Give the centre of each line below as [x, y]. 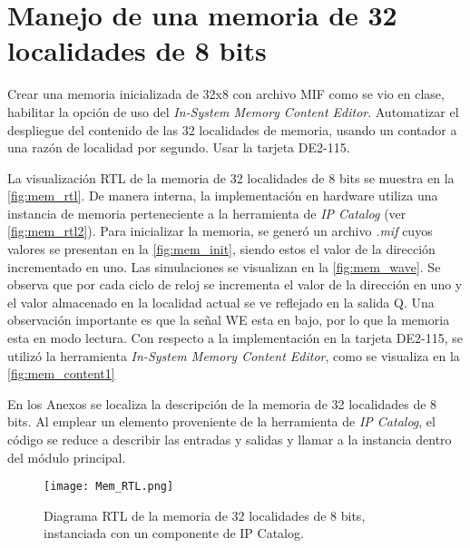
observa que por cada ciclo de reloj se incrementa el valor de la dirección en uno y [235, 284]
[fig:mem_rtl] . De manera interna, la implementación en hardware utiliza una [223, 196]
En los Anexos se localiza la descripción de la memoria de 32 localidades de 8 [222, 403]
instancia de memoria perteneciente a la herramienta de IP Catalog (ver [207, 213]
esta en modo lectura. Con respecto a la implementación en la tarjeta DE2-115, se [235, 338]
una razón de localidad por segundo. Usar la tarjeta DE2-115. [179, 147]
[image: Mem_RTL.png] [109, 487]
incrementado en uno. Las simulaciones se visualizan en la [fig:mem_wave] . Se [224, 266]
